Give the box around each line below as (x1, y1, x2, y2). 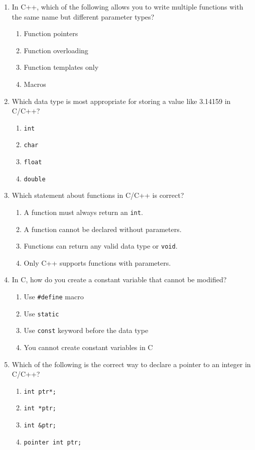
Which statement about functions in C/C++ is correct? (12, 190, 184, 200)
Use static (24, 308, 59, 318)
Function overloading (24, 45, 88, 55)
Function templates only (24, 62, 99, 72)
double (24, 175, 46, 183)
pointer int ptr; (24, 438, 82, 446)
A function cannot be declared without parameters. (24, 223, 182, 234)
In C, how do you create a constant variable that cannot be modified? (12, 274, 227, 285)
